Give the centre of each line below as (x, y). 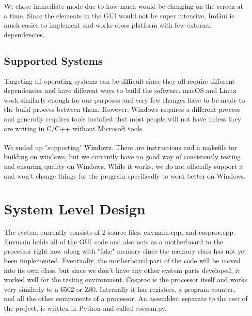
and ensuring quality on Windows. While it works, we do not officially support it (124, 166)
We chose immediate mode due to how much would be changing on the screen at (124, 6)
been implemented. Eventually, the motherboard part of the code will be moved (122, 261)
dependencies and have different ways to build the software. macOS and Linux (120, 90)
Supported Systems (54, 60)
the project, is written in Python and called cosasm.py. (85, 308)
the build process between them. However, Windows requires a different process (122, 109)
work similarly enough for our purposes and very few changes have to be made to (125, 99)
